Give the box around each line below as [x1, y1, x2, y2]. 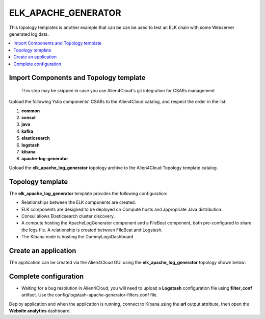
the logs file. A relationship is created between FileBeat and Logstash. [21, 227, 163, 233]
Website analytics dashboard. [9, 308, 71, 314]
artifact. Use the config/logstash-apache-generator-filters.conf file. [21, 292, 158, 298]
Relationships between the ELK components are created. [21, 199, 136, 205]
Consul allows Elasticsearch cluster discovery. [21, 213, 115, 219]
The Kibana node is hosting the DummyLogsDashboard [21, 234, 133, 240]
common [21, 108, 40, 114]
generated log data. [9, 31, 49, 37]
